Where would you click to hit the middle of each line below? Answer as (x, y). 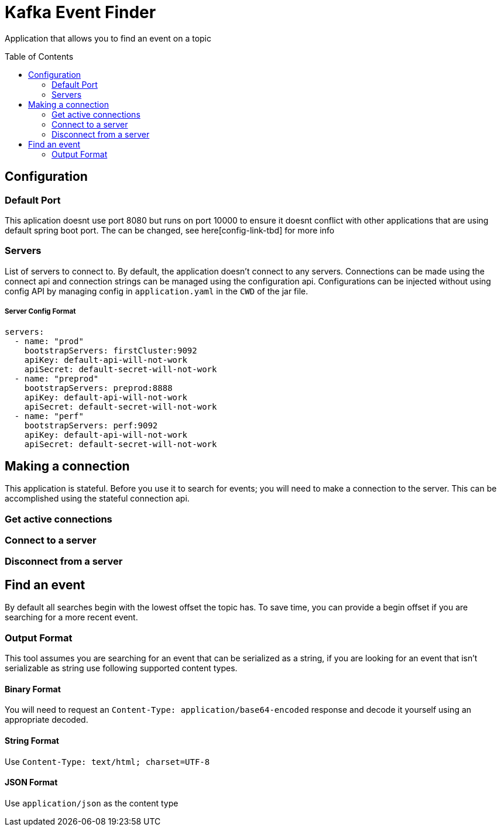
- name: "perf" (49, 416)
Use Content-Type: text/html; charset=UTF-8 (107, 761)
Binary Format (33, 689)
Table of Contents (39, 56)
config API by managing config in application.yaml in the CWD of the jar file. (157, 291)
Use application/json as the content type (92, 803)
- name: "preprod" (56, 378)
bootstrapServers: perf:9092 (91, 425)
